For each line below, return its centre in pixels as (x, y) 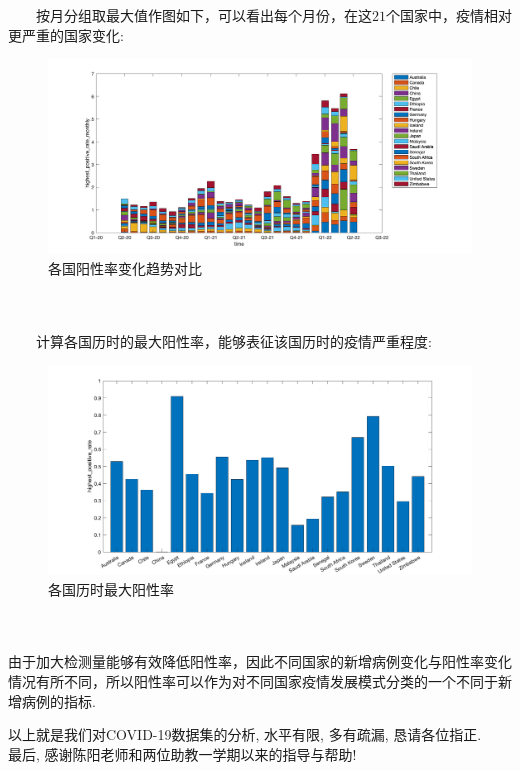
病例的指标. (58, 700)
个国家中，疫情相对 (449, 15)
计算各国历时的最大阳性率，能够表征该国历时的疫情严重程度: (233, 340)
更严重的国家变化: (66, 34)
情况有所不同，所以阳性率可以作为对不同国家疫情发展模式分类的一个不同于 (253, 681)
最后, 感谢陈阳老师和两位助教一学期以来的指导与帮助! (182, 753)
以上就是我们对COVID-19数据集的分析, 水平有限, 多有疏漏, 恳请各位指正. (245, 734)
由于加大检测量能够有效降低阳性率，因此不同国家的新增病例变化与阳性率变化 (260, 661)
